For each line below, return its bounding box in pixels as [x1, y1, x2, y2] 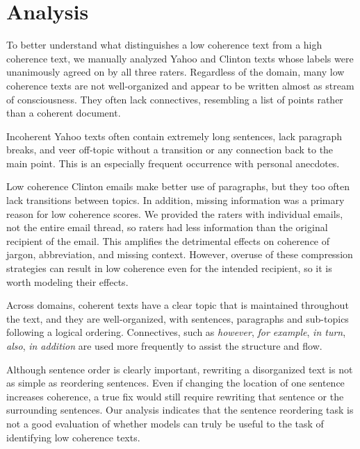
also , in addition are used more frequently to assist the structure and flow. [6, 339, 322, 353]
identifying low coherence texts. [6, 430, 140, 444]
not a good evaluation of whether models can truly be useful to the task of [6, 416, 324, 430]
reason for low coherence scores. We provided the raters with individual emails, [6, 206, 343, 221]
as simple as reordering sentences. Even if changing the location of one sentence [6, 375, 345, 390]
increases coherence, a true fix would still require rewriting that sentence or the [6, 389, 344, 403]
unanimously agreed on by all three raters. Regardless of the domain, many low [6, 65, 345, 79]
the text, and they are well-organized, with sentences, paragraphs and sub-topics [6, 311, 349, 325]
